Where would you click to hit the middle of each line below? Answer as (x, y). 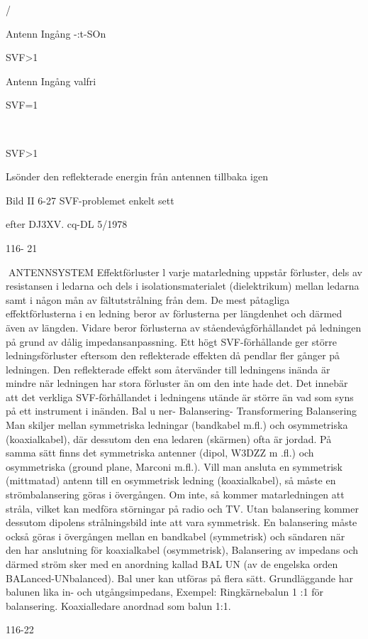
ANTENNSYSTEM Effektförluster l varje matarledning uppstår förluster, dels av (185, 272)
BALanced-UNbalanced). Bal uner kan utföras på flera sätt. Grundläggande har (179, 578)
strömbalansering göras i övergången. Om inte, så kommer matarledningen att (175, 495)
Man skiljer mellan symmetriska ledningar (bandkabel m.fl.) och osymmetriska (177, 425)
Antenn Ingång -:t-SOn (56, 33)
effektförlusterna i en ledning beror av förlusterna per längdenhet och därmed (174, 313)
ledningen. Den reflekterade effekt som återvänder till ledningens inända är (168, 369)
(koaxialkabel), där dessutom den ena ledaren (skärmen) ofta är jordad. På (169, 438)
